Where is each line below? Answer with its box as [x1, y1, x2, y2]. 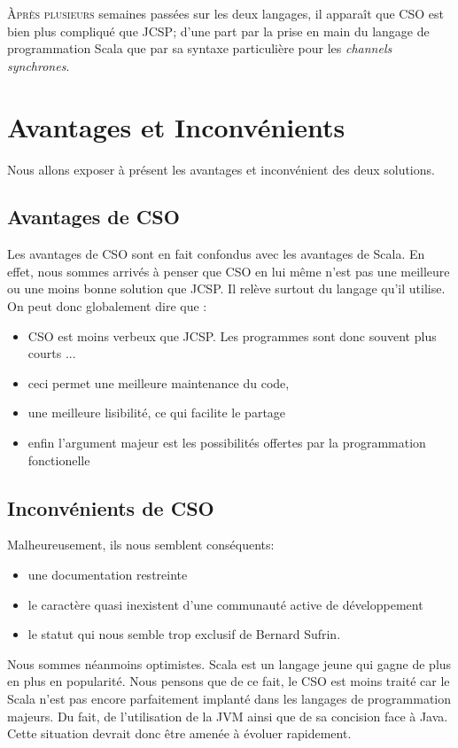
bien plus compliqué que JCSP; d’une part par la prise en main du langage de [7, 21, 430, 40]
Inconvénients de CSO [7, 494, 214, 521]
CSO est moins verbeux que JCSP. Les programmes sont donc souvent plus [27, 326, 437, 345]
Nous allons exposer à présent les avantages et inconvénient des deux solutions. [7, 160, 435, 178]
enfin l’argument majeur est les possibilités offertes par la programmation [27, 433, 426, 452]
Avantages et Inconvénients [7, 108, 345, 144]
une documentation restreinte [27, 565, 188, 584]
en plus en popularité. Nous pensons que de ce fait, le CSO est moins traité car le [7, 672, 450, 690]
